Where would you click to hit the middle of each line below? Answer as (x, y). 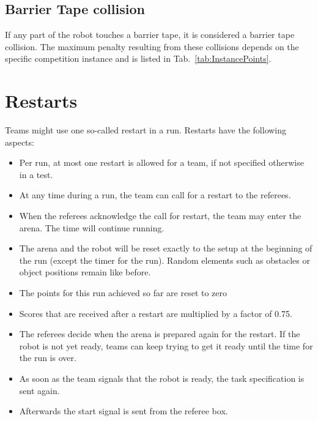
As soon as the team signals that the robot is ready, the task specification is (162, 378)
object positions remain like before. (85, 272)
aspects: (20, 142)
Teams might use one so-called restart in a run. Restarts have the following (146, 130)
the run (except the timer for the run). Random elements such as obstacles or (165, 260)
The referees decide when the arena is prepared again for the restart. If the (160, 334)
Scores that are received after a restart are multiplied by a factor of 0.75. (156, 313)
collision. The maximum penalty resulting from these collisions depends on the (152, 46)
